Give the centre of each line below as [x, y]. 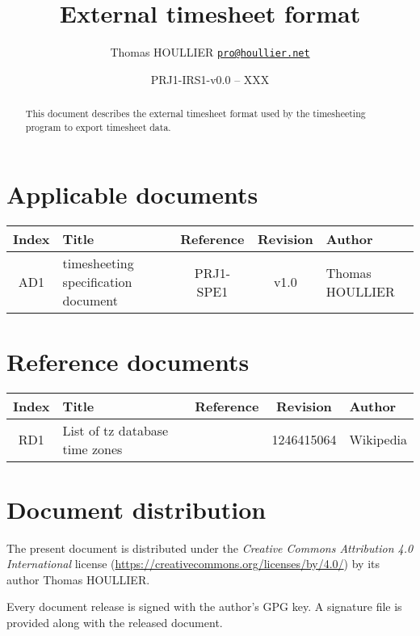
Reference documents [128, 361]
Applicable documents [132, 194]
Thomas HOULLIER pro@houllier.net [210, 52]
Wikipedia [378, 440]
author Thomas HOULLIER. [78, 579]
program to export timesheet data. [98, 126]
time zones [92, 449]
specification [97, 282]
